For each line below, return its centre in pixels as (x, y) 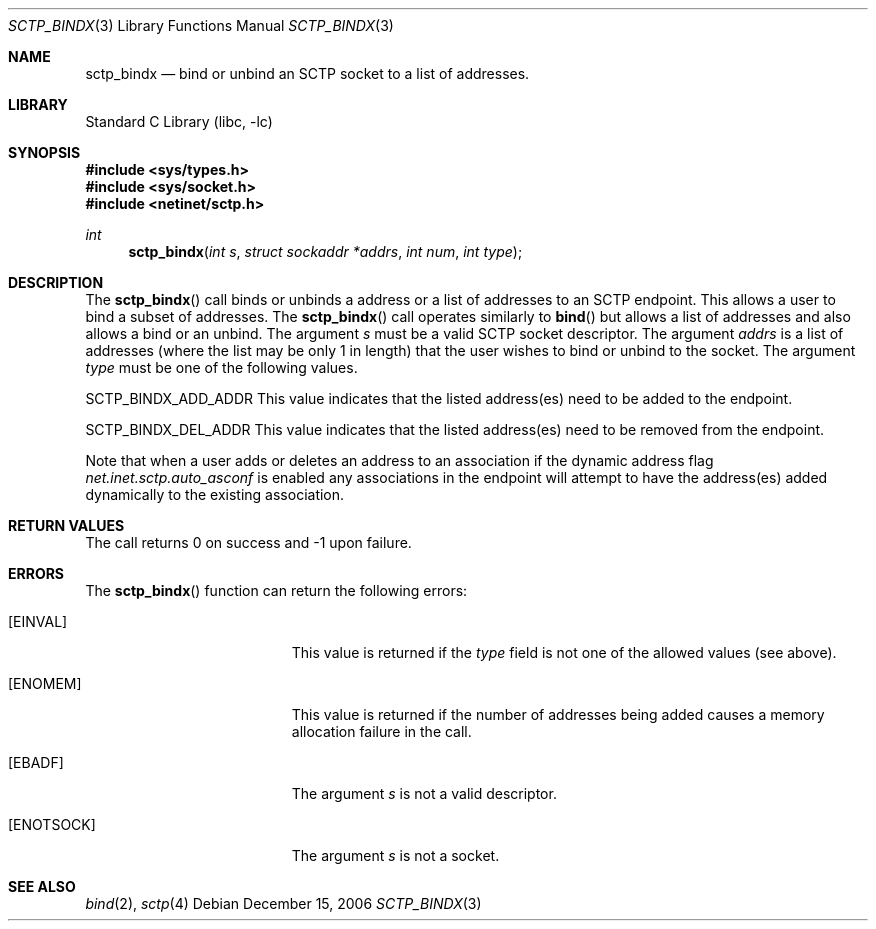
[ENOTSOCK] (52, 824)
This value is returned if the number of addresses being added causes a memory (558, 714)
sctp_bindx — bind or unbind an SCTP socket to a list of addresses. (307, 73)
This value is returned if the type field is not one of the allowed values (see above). (564, 652)
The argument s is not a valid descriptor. (424, 793)
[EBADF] (36, 762)
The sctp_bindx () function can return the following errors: (276, 590)
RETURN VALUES (66, 525)
